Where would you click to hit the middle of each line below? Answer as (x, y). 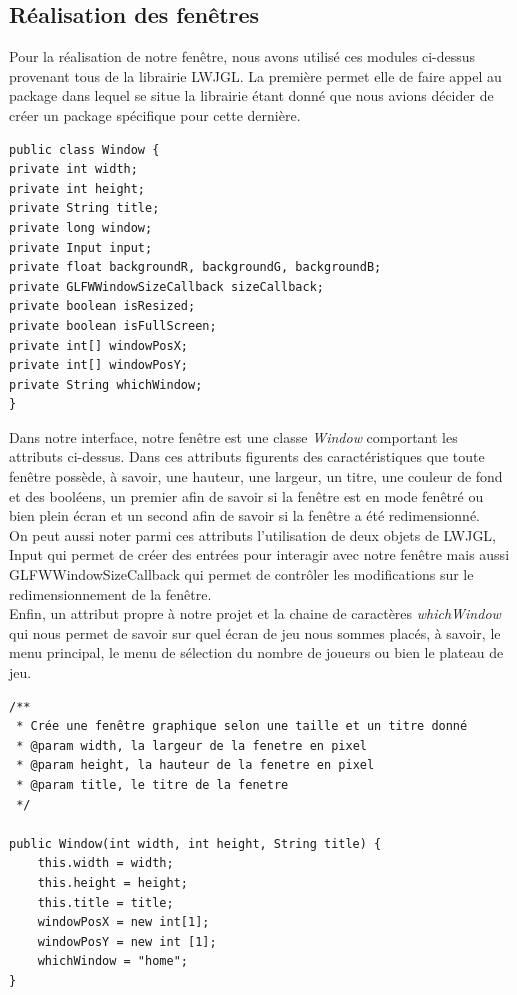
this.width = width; (105, 863)
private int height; (77, 188)
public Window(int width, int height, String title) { (195, 843)
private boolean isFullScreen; (113, 325)
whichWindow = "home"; (112, 961)
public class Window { (84, 149)
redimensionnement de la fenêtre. (110, 593)
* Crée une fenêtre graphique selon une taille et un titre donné (242, 726)
